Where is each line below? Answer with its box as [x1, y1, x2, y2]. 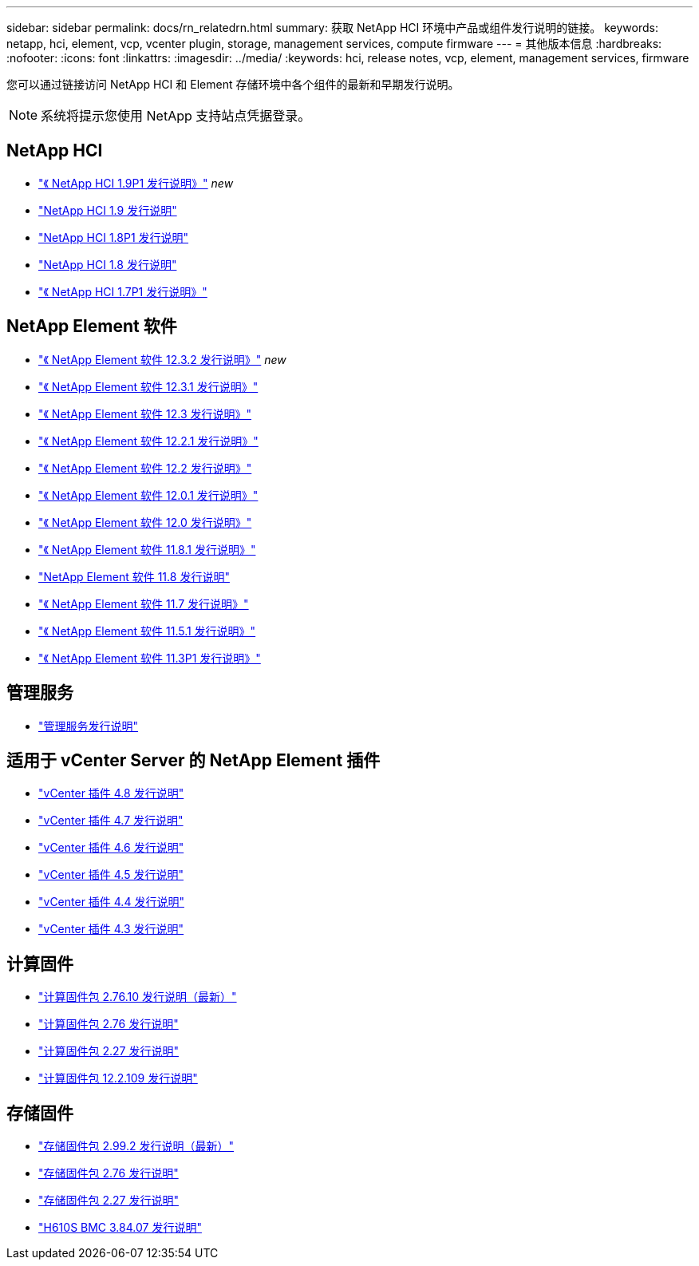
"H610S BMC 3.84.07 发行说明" [38, 1221, 202, 1235]
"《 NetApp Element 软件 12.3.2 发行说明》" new [38, 352, 286, 366]
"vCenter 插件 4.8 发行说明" [38, 786, 184, 801]
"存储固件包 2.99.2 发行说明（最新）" [38, 1139, 234, 1153]
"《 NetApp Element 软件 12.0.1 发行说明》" [38, 488, 259, 502]
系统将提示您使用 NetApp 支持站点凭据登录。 [41, 108, 311, 124]
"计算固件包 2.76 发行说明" [38, 1017, 179, 1031]
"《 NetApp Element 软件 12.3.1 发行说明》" [38, 379, 259, 394]
